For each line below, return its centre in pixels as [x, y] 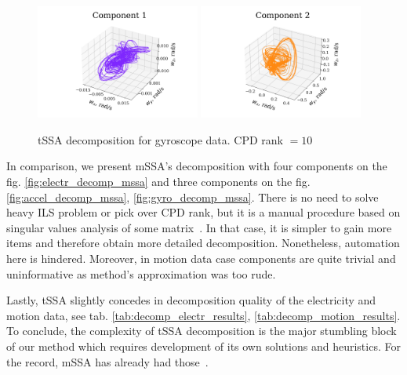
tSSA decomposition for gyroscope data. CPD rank [160, 139]
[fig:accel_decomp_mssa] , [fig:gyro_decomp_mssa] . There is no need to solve [193, 197]
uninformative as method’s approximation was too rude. [141, 273]
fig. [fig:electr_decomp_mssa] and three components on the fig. [158, 182]
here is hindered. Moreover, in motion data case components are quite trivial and [201, 258]
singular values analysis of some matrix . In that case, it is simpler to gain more [199, 227]
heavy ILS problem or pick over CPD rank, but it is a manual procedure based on [203, 212]
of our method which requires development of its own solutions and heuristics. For [203, 346]
